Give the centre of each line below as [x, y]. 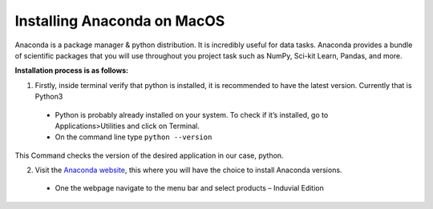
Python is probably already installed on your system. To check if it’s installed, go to [192, 115]
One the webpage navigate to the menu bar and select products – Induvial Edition [189, 188]
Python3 [49, 97]
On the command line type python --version [134, 137]
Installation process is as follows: [71, 70]
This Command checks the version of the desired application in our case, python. [149, 155]
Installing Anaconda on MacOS [120, 21]
